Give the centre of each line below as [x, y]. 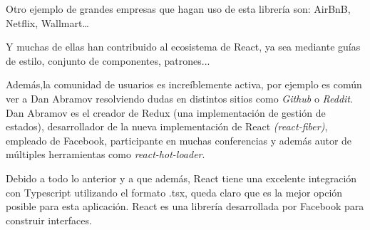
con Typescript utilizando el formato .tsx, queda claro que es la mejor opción [174, 192]
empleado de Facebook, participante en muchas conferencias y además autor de [179, 140]
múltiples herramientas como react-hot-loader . [106, 154]
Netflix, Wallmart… [47, 22]
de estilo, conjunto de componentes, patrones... [108, 60]
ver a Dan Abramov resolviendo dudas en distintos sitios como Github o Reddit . [179, 98]
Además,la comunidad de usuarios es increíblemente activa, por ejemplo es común [184, 84]
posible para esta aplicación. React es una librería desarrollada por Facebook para [185, 206]
